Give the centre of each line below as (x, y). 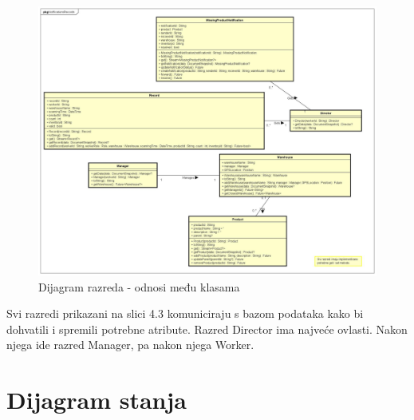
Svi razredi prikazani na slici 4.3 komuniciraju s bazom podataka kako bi (185, 313)
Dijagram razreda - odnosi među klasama (139, 286)
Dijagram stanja (97, 400)
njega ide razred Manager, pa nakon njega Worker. (130, 345)
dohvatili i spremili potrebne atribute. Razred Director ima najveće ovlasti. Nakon (207, 329)
